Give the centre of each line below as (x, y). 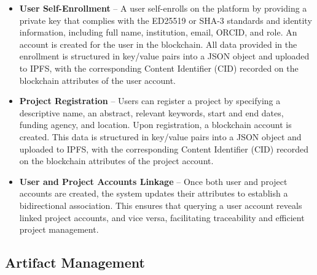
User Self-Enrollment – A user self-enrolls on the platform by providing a (163, 8)
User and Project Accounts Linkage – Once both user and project (153, 181)
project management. (59, 229)
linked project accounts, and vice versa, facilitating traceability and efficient (162, 217)
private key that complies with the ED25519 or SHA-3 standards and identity (166, 20)
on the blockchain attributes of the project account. (116, 161)
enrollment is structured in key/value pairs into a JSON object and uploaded (164, 56)
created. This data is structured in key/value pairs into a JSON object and (160, 136)
